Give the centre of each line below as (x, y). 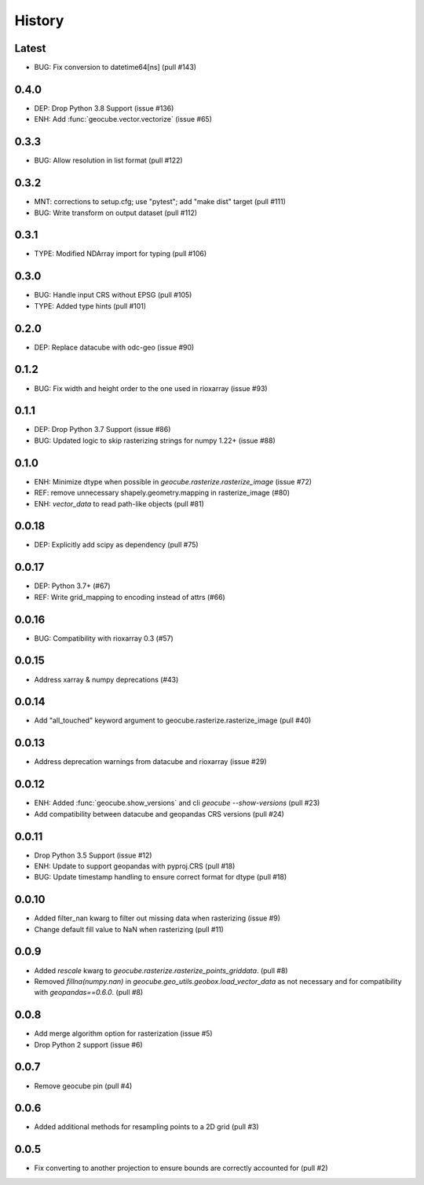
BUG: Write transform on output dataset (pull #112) (116, 213)
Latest (30, 48)
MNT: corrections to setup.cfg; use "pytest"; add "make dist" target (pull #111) (160, 202)
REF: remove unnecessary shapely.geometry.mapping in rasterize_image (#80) (162, 493)
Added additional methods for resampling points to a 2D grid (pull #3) (146, 1127)
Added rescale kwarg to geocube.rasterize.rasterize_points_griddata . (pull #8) (161, 971)
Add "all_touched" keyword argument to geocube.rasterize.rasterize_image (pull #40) (173, 721)
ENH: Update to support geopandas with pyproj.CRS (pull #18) (135, 866)
